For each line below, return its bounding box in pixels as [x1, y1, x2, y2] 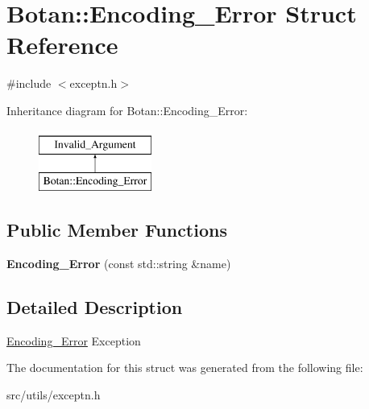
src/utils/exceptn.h [6, 386, 101, 403]
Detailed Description [6, 294, 183, 319]
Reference [6, 28, 118, 61]
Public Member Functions [6, 217, 227, 242]
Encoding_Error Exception [6, 332, 141, 349]
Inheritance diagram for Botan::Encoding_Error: [6, 101, 248, 118]
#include [6, 75, 52, 92]
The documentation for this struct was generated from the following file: [6, 359, 363, 376]
